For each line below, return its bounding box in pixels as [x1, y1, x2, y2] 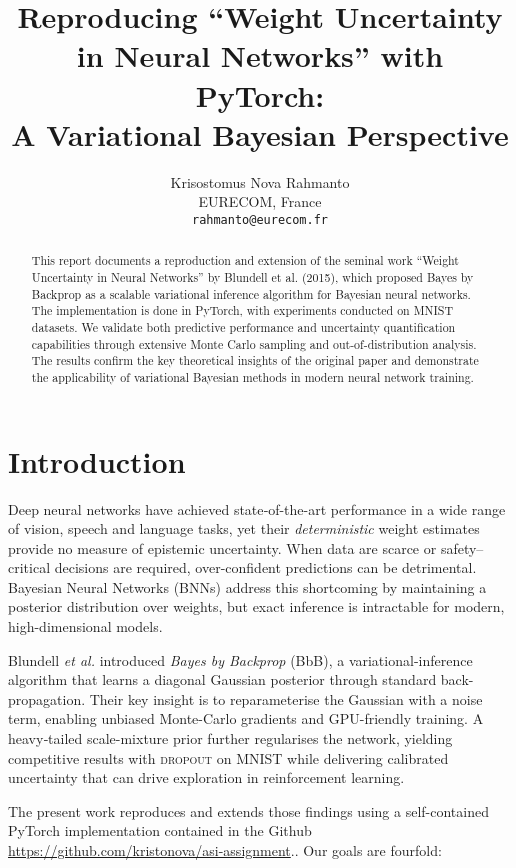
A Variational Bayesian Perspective [11, 113, 509, 154]
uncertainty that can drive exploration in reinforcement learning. [8, 767, 405, 788]
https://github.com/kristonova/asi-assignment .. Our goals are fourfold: [8, 840, 442, 861]
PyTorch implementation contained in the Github [8, 820, 312, 841]
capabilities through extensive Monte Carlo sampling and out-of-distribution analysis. [31, 335, 477, 352]
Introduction [8, 440, 186, 481]
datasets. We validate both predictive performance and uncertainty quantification [31, 318, 456, 335]
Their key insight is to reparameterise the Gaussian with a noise [89, 688, 483, 709]
